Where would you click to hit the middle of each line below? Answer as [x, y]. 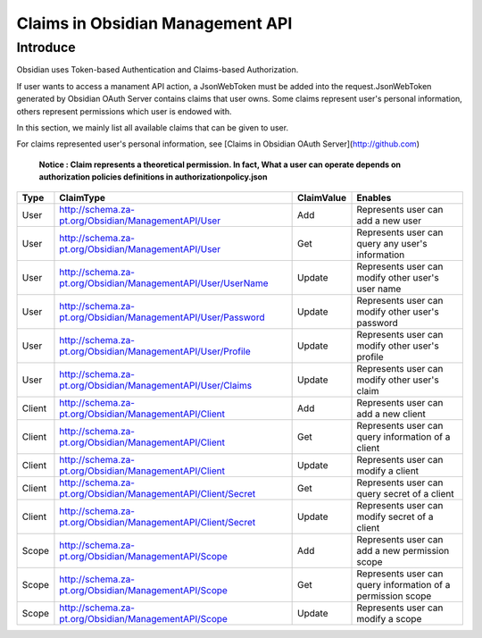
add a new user [389, 221]
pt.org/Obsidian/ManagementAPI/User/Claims [156, 385]
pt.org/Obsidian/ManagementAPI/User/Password [162, 317]
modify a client [388, 471]
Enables [374, 197]
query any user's [392, 243]
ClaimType [83, 197]
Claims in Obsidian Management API [154, 23]
